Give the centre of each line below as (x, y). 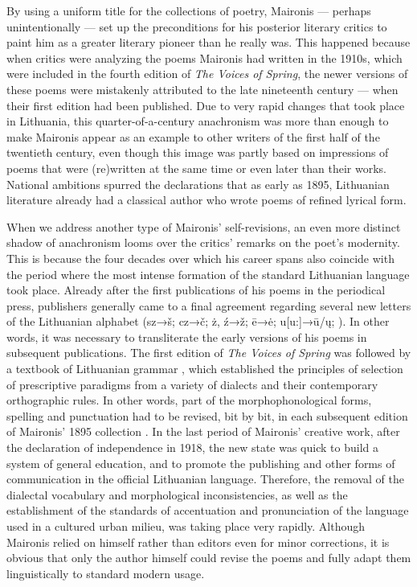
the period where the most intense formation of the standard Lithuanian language (208, 274)
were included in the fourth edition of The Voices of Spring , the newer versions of (207, 74)
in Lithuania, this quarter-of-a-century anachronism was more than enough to (198, 121)
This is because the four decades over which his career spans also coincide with (200, 258)
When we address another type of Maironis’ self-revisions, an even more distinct (204, 226)
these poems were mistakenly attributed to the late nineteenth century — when (202, 89)
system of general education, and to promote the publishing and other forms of (201, 463)
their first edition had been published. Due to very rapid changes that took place (206, 105)
